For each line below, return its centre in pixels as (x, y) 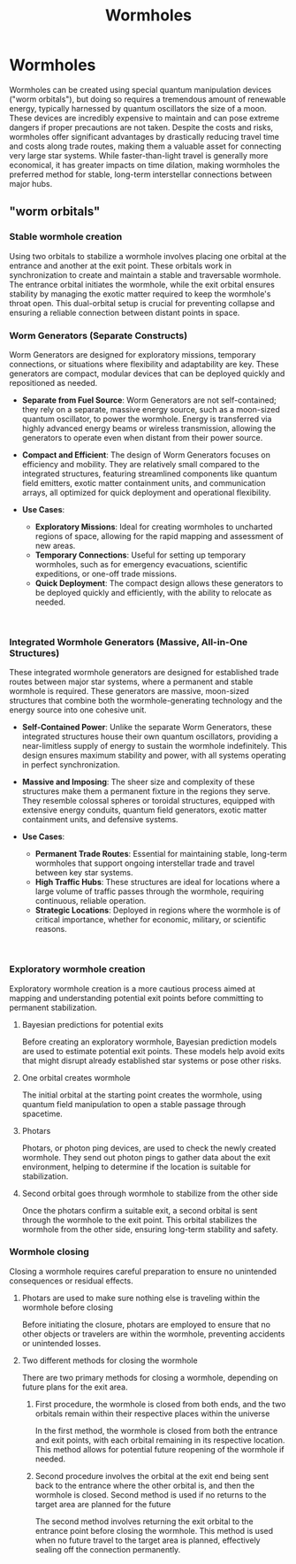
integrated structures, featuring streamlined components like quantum (149, 474)
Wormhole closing (49, 1252)
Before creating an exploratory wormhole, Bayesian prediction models (149, 1042)
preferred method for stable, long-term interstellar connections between (140, 174)
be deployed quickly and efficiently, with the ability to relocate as (153, 592)
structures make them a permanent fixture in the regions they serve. (146, 791)
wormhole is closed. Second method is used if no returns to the (151, 1495)
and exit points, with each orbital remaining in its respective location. (160, 1440)
